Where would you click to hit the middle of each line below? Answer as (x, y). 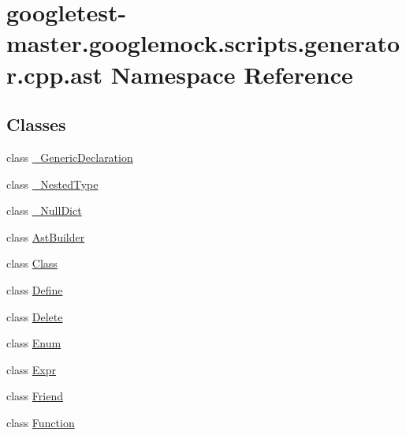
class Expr (32, 369)
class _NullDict (44, 210)
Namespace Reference (232, 74)
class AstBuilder (46, 236)
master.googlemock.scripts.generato (203, 43)
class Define (35, 289)
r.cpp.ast (55, 74)
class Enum (34, 343)
